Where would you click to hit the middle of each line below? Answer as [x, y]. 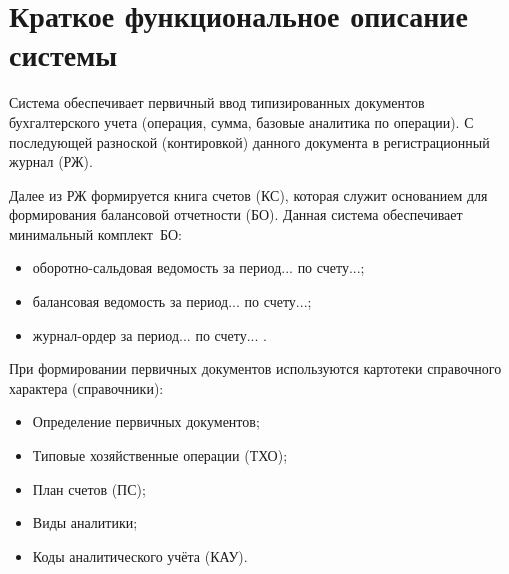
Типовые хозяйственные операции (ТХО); [160, 455]
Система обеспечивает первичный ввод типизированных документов [217, 102]
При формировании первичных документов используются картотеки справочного [255, 368]
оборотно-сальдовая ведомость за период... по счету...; [198, 267]
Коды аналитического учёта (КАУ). [140, 555]
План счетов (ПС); [89, 488]
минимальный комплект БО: [95, 233]
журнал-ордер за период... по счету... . [149, 334]
